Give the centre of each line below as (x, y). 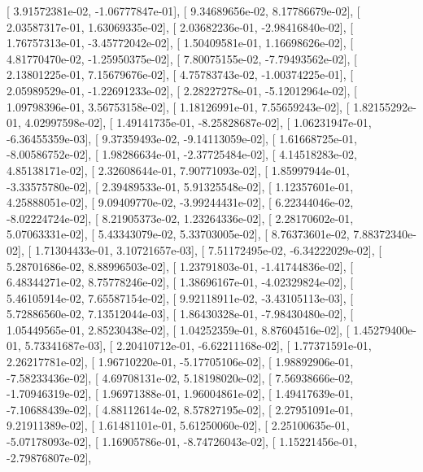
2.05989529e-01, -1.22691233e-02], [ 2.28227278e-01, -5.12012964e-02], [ (182, 90)
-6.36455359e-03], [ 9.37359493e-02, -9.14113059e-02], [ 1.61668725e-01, (182, 138)
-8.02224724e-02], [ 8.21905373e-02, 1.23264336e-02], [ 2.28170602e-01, (180, 218)
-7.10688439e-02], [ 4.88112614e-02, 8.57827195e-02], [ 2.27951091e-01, (180, 409)
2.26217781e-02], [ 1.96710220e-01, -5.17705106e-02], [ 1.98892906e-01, (180, 362)
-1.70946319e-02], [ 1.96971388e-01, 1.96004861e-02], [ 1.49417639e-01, (180, 393)
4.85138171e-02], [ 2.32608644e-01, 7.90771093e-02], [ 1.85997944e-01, (178, 170)
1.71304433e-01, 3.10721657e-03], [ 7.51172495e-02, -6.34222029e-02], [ (208, 249)
